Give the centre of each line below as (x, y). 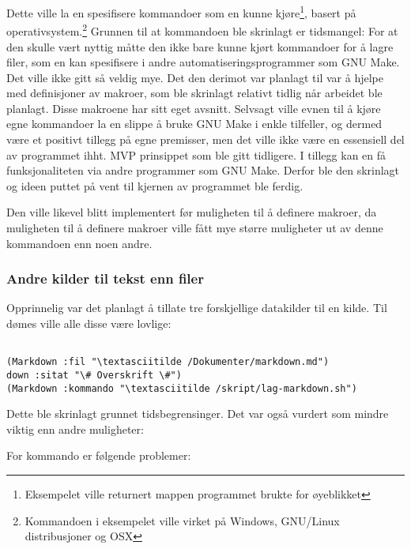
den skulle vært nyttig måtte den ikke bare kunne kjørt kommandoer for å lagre (200, 46)
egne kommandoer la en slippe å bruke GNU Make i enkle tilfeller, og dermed (194, 124)
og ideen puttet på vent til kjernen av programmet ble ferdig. (155, 185)
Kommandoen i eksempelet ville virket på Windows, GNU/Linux (182, 520)
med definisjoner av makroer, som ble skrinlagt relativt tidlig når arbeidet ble (194, 93)
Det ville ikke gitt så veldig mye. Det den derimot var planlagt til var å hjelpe (195, 77)
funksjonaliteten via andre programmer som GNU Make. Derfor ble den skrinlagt (203, 170)
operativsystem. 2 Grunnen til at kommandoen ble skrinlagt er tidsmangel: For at (202, 30)
